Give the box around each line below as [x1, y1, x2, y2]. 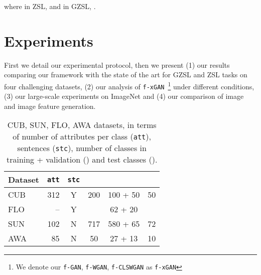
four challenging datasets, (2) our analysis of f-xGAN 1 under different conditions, [4, 79, 254, 91]
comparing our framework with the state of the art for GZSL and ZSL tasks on [4, 69, 247, 80]
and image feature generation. [4, 100, 96, 111]
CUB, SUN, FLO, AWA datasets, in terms [7, 119, 157, 131]
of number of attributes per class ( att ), [13, 130, 151, 143]
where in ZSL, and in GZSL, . [4, 1, 96, 11]
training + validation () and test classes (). [6, 154, 158, 166]
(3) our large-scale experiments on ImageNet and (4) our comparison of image [4, 91, 244, 101]
